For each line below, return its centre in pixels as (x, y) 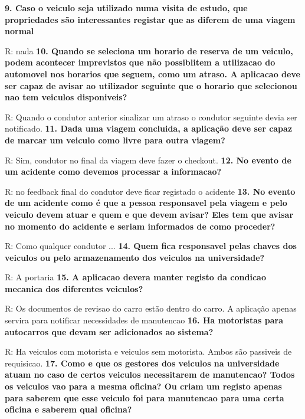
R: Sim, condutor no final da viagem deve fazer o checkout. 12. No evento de (148, 160)
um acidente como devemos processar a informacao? (113, 171)
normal (19, 31)
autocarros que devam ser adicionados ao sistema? (109, 331)
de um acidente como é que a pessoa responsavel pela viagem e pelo (146, 203)
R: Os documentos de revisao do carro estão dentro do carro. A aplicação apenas (151, 308)
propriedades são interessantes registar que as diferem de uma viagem (150, 19)
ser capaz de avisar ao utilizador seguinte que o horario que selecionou (151, 85)
